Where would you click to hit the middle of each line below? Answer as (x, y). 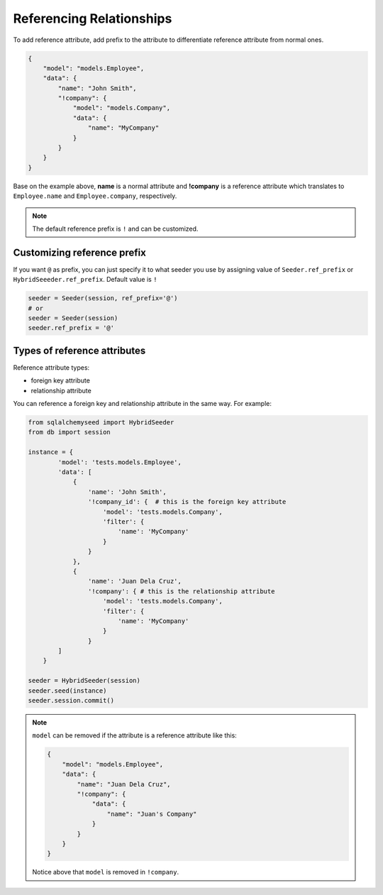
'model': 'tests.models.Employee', (120, 462)
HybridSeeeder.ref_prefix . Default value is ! (85, 280)
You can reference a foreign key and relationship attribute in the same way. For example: (143, 404)
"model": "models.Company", (121, 108)
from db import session (70, 432)
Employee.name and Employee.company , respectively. (95, 196)
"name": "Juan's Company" (152, 814)
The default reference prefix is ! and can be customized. (115, 229)
